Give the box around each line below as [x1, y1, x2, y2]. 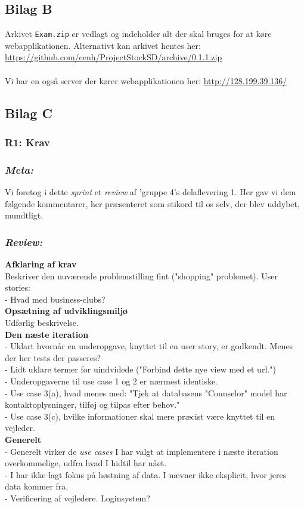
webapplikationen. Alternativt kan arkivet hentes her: [5, 39, 201, 51]
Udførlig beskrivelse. [5, 316, 79, 329]
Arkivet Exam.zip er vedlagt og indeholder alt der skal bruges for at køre [5, 27, 272, 40]
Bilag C [5, 103, 52, 122]
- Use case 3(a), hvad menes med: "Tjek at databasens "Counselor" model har [5, 386, 287, 399]
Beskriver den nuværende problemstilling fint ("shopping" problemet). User [5, 269, 278, 282]
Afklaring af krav [5, 258, 77, 270]
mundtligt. [5, 209, 44, 221]
